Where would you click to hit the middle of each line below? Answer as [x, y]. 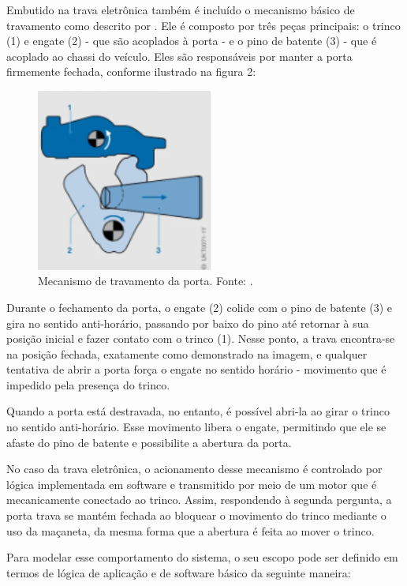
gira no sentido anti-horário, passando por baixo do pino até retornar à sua [188, 323]
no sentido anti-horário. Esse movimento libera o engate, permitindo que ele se [196, 427]
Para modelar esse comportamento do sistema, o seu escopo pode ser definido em [202, 557]
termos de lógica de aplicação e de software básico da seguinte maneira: [179, 572]
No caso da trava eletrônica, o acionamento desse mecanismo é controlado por [194, 469]
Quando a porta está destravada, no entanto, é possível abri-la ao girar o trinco [198, 411]
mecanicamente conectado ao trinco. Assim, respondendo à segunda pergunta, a [199, 500]
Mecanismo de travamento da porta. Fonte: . [146, 281]
